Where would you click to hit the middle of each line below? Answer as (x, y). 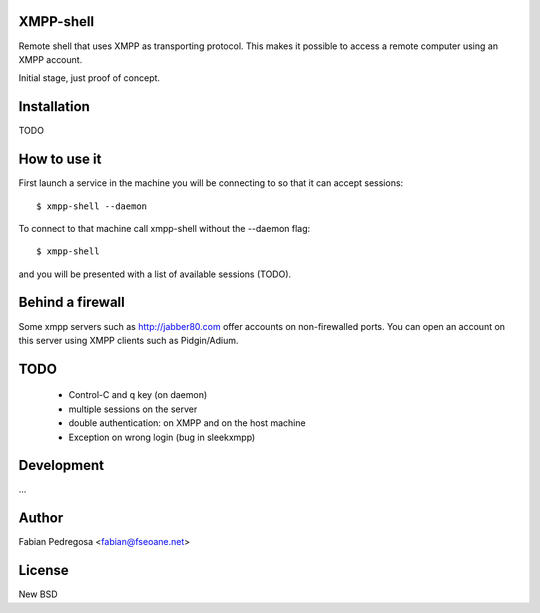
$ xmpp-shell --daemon (92, 206)
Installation (54, 106)
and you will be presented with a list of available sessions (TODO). (155, 274)
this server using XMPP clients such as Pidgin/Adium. (128, 340)
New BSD (38, 594)
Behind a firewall (71, 302)
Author (41, 518)
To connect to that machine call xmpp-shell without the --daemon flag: (164, 228)
